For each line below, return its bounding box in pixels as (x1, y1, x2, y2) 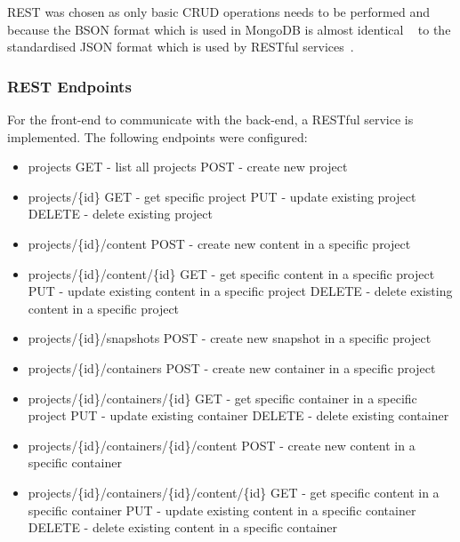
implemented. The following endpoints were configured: (7, 127, 308, 146)
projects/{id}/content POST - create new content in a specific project (28, 234, 411, 252)
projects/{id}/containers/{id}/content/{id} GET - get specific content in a (28, 482, 440, 501)
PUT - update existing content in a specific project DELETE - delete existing (28, 282, 453, 300)
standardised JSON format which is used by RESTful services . (7, 37, 354, 56)
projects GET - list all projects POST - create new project (28, 157, 348, 176)
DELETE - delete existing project (28, 204, 213, 223)
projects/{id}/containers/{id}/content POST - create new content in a (28, 435, 416, 454)
